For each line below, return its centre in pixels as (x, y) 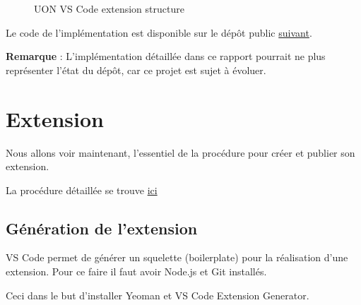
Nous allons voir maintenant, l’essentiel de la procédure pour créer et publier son (180, 152)
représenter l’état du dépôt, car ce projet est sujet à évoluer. (136, 70)
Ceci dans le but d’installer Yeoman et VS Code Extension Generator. (158, 295)
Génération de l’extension (102, 228)
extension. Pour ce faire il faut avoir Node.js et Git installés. (136, 271)
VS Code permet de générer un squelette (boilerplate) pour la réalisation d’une (177, 257)
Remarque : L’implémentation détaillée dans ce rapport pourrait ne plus (166, 56)
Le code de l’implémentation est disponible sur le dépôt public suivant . (159, 32)
